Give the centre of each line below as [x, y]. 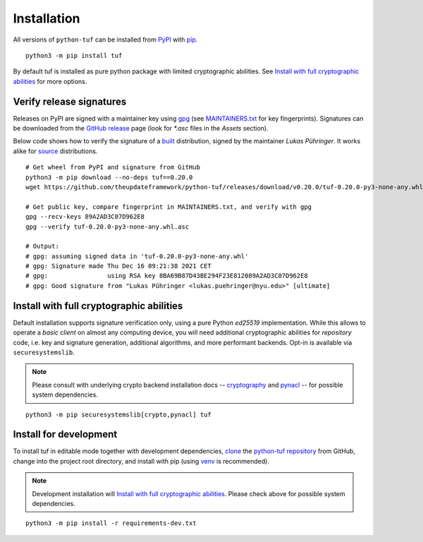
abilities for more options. [50, 81]
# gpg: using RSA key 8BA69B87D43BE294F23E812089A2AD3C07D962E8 [167, 276]
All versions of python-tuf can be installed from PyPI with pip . [105, 40]
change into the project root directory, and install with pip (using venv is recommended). [141, 461]
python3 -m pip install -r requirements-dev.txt [111, 523]
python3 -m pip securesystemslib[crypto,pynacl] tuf [118, 414]
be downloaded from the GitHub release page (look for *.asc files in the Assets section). [141, 128]
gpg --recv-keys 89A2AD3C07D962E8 [85, 217]
